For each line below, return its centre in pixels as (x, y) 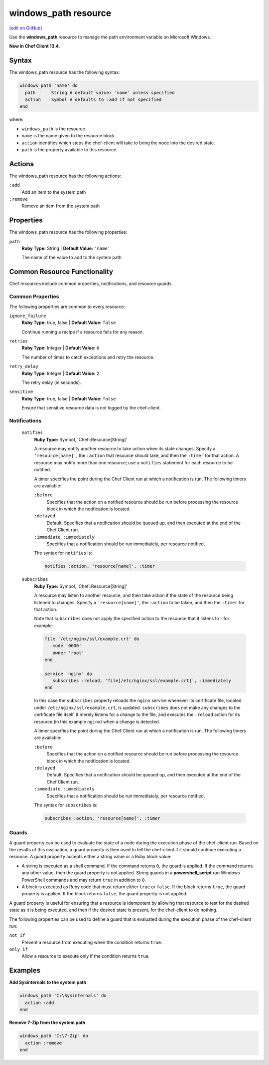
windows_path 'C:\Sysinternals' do (63, 996)
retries (19, 341)
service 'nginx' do (68, 674)
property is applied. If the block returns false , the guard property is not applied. (105, 894)
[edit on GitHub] (26, 28)
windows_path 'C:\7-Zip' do (54, 1036)
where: (16, 119)
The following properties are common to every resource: (67, 307)
